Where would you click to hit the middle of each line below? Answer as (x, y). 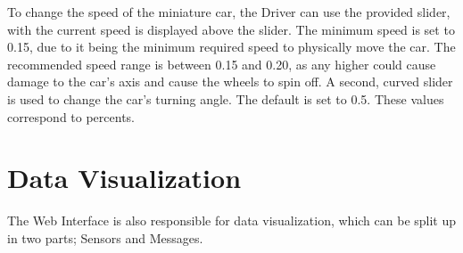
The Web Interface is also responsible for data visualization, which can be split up (232, 220)
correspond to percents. (71, 116)
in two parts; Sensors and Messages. (105, 237)
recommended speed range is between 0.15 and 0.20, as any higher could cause (222, 64)
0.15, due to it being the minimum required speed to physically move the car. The (231, 47)
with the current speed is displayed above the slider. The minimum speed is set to (231, 29)
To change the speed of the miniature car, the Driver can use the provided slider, (229, 12)
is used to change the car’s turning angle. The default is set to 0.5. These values (226, 98)
